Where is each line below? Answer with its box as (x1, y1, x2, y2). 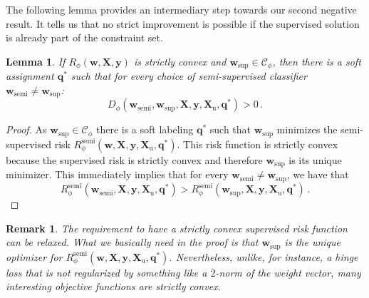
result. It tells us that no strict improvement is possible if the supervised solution (6, 16, 360, 31)
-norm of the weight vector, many (215, 264, 361, 279)
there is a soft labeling (95, 122, 194, 137)
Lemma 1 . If (6, 53, 66, 68)
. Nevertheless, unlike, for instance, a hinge (169, 249, 358, 264)
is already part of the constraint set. (6, 30, 163, 45)
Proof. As (6, 122, 47, 137)
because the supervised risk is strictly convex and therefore (6, 152, 263, 167)
